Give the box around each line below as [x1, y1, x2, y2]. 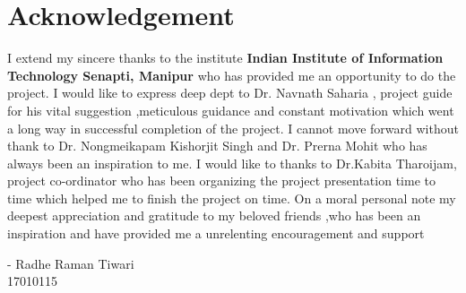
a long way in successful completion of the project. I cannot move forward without [7, 118, 459, 137]
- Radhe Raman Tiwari [7, 254, 134, 272]
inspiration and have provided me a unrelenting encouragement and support [7, 224, 425, 243]
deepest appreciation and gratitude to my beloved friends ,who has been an [7, 206, 421, 225]
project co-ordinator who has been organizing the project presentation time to [7, 171, 436, 190]
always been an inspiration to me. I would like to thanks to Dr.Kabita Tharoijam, [7, 153, 457, 172]
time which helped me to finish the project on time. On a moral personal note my [7, 188, 456, 207]
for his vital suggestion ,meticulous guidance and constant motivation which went [7, 100, 454, 119]
